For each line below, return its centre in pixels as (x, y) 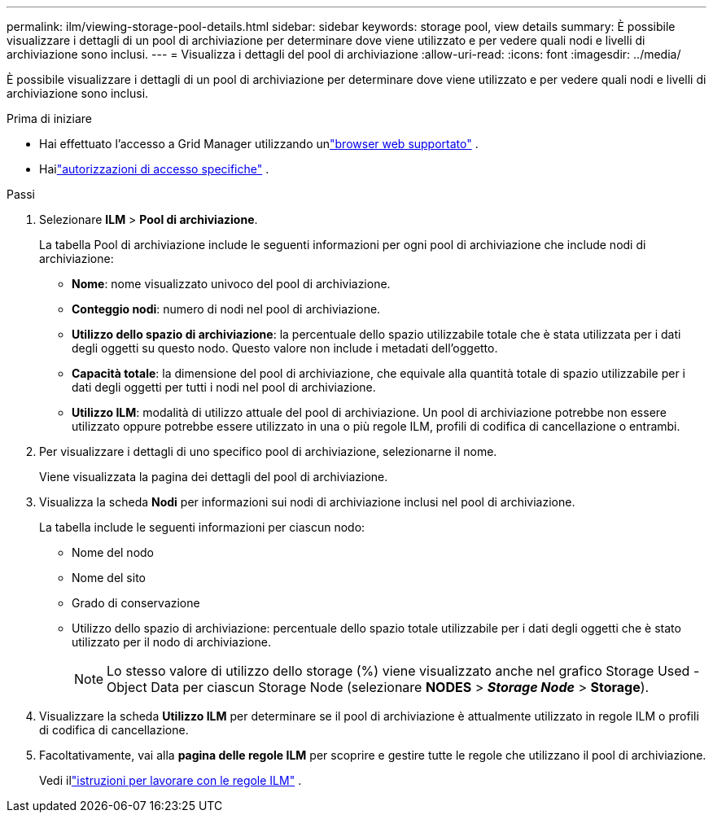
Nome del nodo (113, 552)
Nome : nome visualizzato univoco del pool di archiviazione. (231, 284)
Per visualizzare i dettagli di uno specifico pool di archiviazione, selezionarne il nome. (268, 451)
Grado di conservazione (136, 603)
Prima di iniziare (49, 118)
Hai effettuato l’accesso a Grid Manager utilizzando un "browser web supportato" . (259, 144)
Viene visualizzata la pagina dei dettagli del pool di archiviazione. (214, 477)
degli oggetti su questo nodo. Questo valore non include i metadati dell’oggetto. (285, 348)
